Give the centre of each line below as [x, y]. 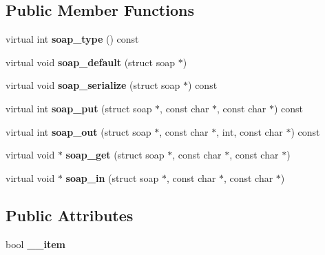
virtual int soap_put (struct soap [79, 108]
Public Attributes [70, 215]
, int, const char [250, 131]
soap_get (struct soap [115, 155]
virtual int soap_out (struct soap [78, 131]
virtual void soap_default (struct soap [90, 62]
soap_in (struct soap [112, 177]
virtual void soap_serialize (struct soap [93, 85]
